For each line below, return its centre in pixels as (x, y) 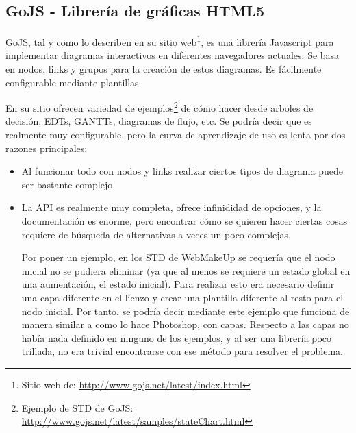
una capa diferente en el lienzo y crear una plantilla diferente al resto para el (182, 298)
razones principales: (47, 148)
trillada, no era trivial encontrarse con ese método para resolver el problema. (182, 351)
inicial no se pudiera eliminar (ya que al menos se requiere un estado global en (186, 270)
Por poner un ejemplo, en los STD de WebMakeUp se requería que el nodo (178, 257)
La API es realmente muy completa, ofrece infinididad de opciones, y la (171, 207)
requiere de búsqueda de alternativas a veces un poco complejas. (156, 234)
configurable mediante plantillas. (74, 82)
